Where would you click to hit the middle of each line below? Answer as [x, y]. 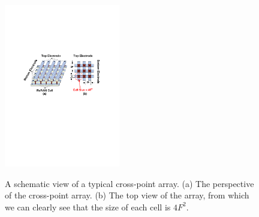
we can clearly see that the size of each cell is [88, 207]
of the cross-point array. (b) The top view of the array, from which [127, 195]
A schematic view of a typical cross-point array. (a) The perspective [129, 183]
